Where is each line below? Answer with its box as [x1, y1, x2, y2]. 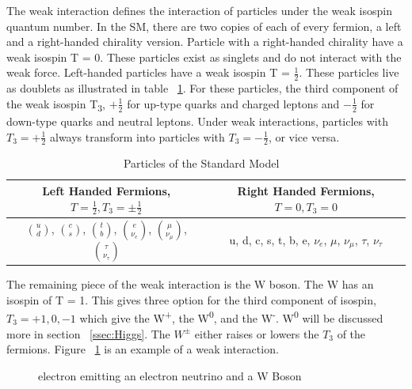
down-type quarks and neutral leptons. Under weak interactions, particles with [6, 112, 388, 129]
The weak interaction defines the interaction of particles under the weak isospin [6, 2, 392, 18]
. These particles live [299, 64, 399, 81]
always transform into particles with [50, 128, 225, 145]
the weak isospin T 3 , [6, 95, 105, 114]
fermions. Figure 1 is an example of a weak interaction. [6, 341, 279, 357]
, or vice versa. [268, 128, 340, 145]
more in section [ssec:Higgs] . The [6, 325, 170, 342]
